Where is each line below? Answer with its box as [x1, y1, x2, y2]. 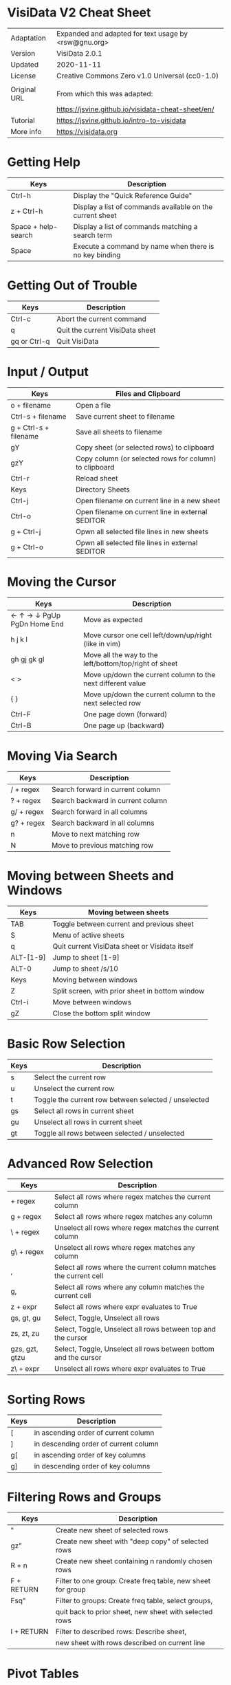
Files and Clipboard [115, 388, 181, 398]
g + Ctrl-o [10, 542, 43, 551]
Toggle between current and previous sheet [52, 919, 194, 929]
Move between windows [52, 997, 132, 1006]
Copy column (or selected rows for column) [75, 454, 217, 463]
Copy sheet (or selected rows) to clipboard [75, 442, 214, 452]
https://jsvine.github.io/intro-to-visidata [56, 115, 186, 125]
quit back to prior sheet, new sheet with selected [55, 1607, 213, 1617]
